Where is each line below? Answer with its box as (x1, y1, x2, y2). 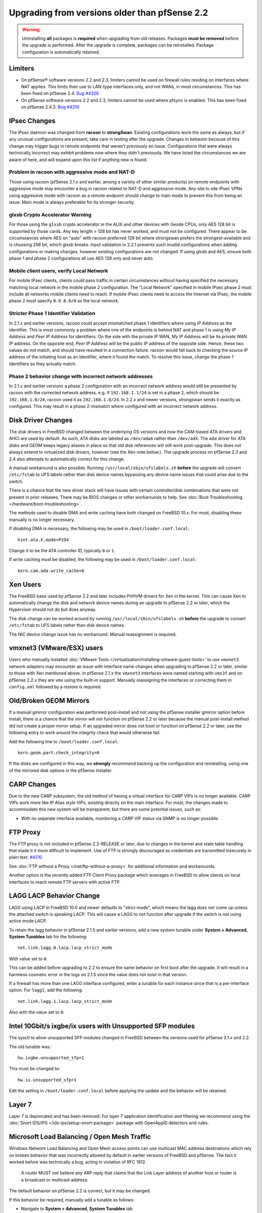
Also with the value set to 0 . (9, 1009, 65, 1015)
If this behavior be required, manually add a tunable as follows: (9, 1197, 134, 1203)
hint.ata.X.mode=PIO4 (17, 537, 69, 542)
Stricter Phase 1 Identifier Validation (9, 310, 96, 317)
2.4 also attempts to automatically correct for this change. (9, 456, 125, 462)
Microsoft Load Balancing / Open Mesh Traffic (9, 1133, 151, 1141)
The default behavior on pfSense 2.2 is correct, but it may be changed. (9, 1188, 151, 1194)
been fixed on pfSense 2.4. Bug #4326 (21, 90, 99, 97)
